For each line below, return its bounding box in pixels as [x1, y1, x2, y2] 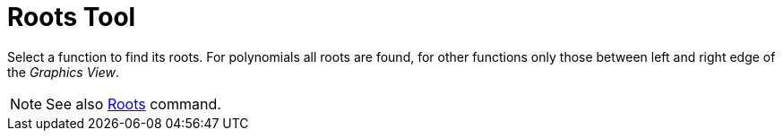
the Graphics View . [7, 64, 119, 80]
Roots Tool [7, 2, 136, 32]
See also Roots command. [46, 94, 221, 113]
